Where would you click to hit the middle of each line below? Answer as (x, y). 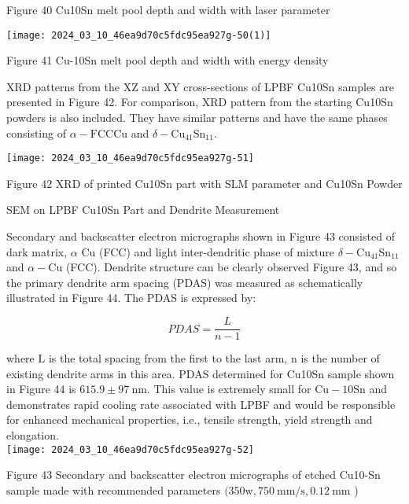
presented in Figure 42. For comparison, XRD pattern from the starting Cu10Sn (200, 102)
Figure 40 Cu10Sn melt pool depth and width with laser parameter (168, 9)
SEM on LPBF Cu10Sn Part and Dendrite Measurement (143, 210)
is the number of (340, 358)
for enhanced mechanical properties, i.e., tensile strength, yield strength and (190, 419)
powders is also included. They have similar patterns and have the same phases (197, 118)
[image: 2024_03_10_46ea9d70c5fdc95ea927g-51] (130, 158)
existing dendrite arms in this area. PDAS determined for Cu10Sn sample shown (201, 373)
